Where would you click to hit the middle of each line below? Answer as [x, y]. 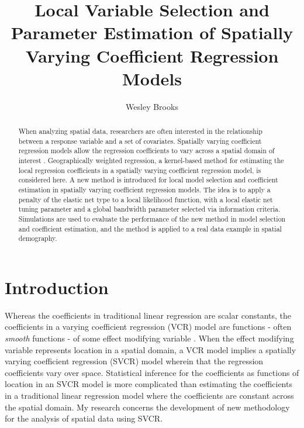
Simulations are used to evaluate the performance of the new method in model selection [152, 218]
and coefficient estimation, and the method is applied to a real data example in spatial [150, 228]
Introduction [57, 287]
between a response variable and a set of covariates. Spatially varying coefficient [140, 141]
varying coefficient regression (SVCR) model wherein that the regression [134, 361]
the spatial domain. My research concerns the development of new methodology [147, 407]
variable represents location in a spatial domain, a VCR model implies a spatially [151, 349]
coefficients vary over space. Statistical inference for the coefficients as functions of [152, 372]
